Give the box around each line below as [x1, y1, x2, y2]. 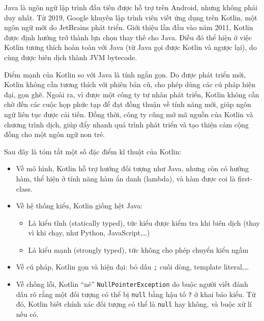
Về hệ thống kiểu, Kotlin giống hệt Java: [16, 200, 143, 211]
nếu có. [16, 309, 39, 319]
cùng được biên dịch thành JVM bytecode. [4, 51, 137, 62]
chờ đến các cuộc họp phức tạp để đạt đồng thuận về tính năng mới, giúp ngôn [4, 99, 251, 110]
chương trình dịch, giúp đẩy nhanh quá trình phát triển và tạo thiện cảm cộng [4, 119, 249, 129]
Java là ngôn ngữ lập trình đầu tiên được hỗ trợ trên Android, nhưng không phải [4, 2, 257, 12]
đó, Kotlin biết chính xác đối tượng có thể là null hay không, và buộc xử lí [16, 299, 252, 309]
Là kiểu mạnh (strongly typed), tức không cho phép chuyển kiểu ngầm [28, 244, 249, 255]
